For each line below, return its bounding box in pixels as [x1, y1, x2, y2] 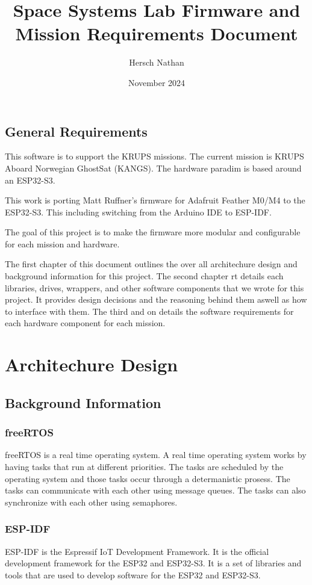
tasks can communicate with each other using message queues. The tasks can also [5, 484, 306, 497]
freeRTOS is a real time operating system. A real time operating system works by [5, 448, 307, 461]
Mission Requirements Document [15, 21, 298, 46]
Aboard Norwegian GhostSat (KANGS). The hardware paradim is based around [5, 161, 302, 174]
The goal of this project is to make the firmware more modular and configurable [5, 226, 301, 238]
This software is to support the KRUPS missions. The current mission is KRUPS [5, 150, 304, 162]
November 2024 [128, 76, 186, 88]
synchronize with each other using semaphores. [5, 495, 178, 508]
